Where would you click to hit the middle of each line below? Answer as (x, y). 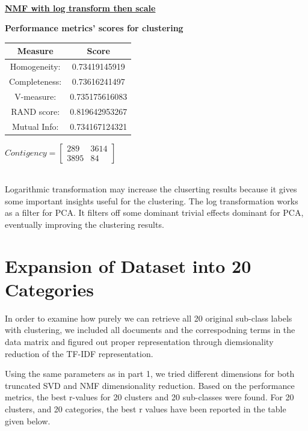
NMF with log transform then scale (80, 8)
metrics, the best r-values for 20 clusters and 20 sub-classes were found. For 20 (149, 397)
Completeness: (35, 81)
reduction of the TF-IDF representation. (79, 353)
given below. (28, 420)
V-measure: (35, 96)
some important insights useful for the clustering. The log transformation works (152, 200)
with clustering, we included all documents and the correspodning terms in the (150, 330)
